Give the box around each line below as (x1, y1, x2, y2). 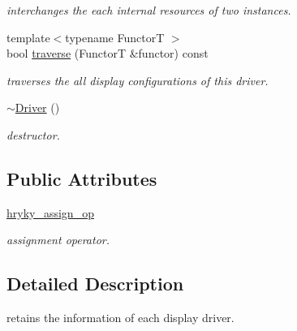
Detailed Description (6, 271, 184, 296)
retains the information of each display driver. (6, 309, 235, 326)
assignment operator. (6, 231, 110, 248)
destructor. (6, 126, 60, 143)
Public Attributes (6, 165, 157, 191)
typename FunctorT (65, 28, 165, 45)
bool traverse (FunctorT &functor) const (6, 45, 209, 62)
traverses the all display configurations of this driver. (6, 71, 269, 88)
